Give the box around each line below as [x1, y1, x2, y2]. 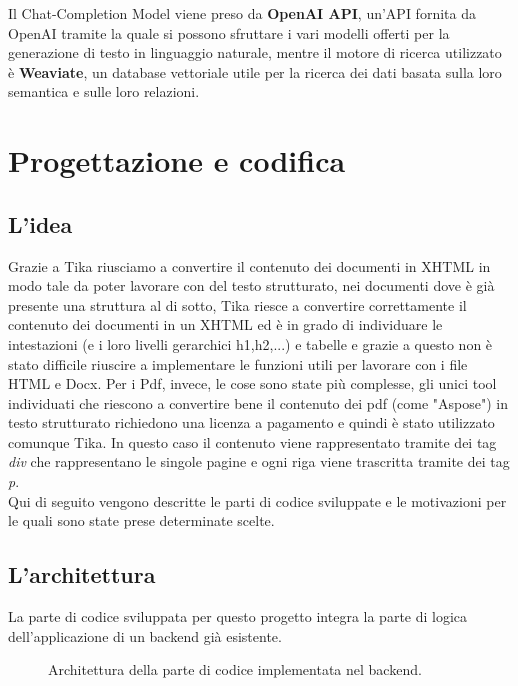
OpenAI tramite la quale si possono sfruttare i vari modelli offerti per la [8, 22, 450, 43]
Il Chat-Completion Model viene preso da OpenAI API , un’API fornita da [8, 3, 476, 23]
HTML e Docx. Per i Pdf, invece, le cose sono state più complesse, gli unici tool [8, 373, 497, 394]
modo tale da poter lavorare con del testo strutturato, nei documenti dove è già [8, 275, 495, 296]
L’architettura [8, 559, 156, 590]
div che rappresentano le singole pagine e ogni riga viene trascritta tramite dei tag [8, 451, 510, 472]
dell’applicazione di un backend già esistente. [8, 625, 282, 646]
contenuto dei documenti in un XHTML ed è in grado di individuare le [8, 314, 443, 335]
